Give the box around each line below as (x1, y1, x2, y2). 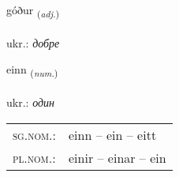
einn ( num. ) (6, 61, 58, 80)
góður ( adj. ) (6, 2, 60, 20)
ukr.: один (6, 94, 54, 111)
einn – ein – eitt (69, 125, 157, 144)
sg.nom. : (13, 125, 56, 144)
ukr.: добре (6, 34, 60, 51)
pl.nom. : (13, 148, 56, 167)
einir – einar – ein (69, 148, 166, 167)
